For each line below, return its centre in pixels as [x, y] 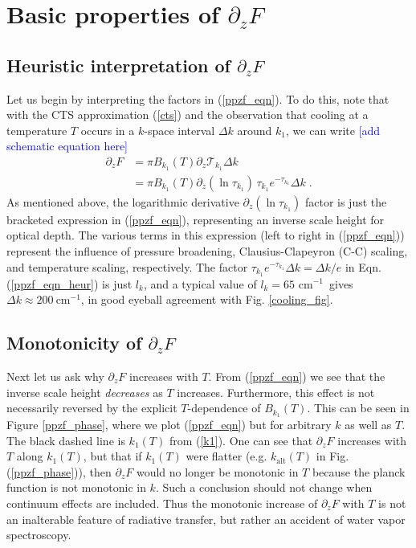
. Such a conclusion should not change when [264, 487]
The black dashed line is [66, 440]
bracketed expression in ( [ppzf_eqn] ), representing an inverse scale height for [196, 219]
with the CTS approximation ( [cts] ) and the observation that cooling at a [188, 115]
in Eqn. [363, 266]
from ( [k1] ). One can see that [241, 440]
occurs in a [108, 130]
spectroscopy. [39, 535]
